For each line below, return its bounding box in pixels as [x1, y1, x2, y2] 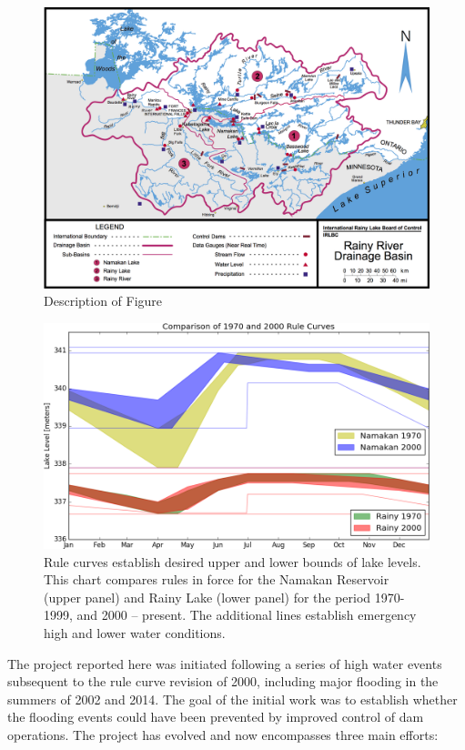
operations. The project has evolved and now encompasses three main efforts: [7, 725, 439, 744]
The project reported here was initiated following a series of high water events [7, 654, 442, 673]
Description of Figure [44, 291, 163, 310]
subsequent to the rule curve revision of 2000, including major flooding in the [7, 672, 439, 691]
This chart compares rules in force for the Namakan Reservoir [44, 570, 389, 589]
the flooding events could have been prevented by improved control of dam [7, 707, 424, 726]
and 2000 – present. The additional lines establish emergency [76, 605, 417, 624]
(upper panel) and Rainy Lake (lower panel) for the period [44, 587, 371, 606]
